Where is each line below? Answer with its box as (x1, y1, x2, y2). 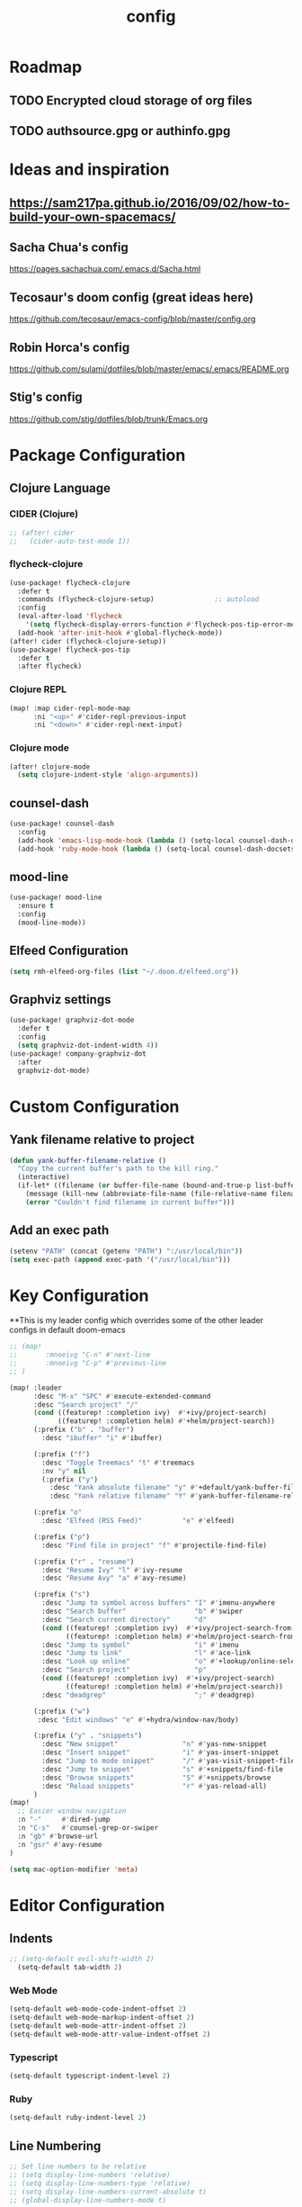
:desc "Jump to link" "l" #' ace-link (41, 1649, 252, 1658)
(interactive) (17, 1173, 70, 1182)
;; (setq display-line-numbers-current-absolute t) (9, 2187, 207, 2196)
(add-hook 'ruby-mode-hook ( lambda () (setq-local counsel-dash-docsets (17, 844, 296, 853)
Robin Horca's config (9, 339, 130, 355)
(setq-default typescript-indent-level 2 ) (9, 2072, 171, 2081)
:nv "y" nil (41, 1466, 87, 1475)
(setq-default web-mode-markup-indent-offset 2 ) (9, 2013, 195, 2022)
